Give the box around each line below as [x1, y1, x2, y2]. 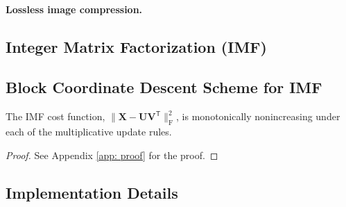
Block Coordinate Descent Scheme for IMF [6, 76, 322, 98]
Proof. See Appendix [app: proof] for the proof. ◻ [6, 147, 218, 162]
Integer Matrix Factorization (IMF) [6, 35, 267, 57]
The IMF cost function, [6, 109, 105, 124]
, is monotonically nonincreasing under [176, 109, 340, 124]
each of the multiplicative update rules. [6, 124, 172, 138]
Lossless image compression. [6, 1, 143, 16]
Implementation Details [6, 181, 178, 203]
